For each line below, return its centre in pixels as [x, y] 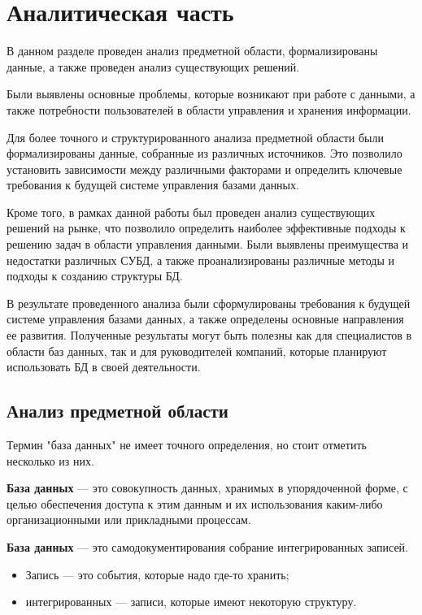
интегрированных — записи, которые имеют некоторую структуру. [191, 602]
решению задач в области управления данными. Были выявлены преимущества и [208, 244]
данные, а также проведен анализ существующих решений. [153, 66]
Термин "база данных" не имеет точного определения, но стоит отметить [187, 445]
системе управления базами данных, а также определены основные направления [205, 319]
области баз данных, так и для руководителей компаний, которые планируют [197, 351]
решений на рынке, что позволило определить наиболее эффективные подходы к [206, 228]
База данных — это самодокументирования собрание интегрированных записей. [207, 546]
